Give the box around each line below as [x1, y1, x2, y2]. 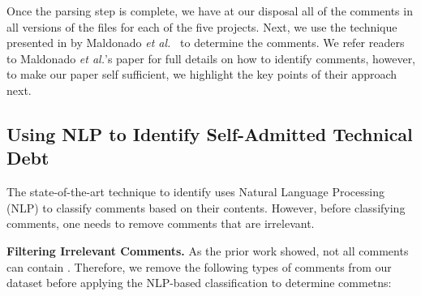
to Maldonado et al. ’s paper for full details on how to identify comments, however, [6, 49, 416, 66]
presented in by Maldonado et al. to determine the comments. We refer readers [6, 34, 405, 51]
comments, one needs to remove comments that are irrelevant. [6, 215, 315, 232]
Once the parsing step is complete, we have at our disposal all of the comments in [6, 2, 413, 19]
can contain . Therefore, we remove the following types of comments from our [6, 258, 392, 275]
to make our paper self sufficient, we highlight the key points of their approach [6, 66, 397, 83]
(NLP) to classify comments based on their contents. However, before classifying [6, 199, 406, 216]
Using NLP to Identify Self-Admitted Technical [6, 121, 413, 146]
